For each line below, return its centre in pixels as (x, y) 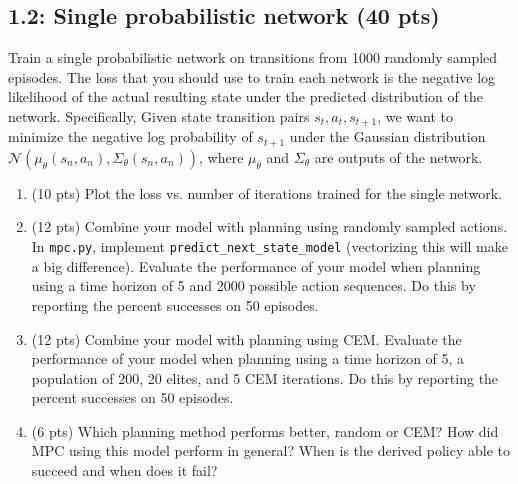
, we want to (415, 115)
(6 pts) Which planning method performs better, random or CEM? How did (265, 430)
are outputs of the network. (398, 156)
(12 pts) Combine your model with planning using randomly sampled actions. (269, 226)
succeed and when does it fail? (124, 470)
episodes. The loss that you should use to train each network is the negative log (252, 76)
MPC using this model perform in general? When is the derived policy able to (270, 450)
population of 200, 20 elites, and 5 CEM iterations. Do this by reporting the (265, 377)
